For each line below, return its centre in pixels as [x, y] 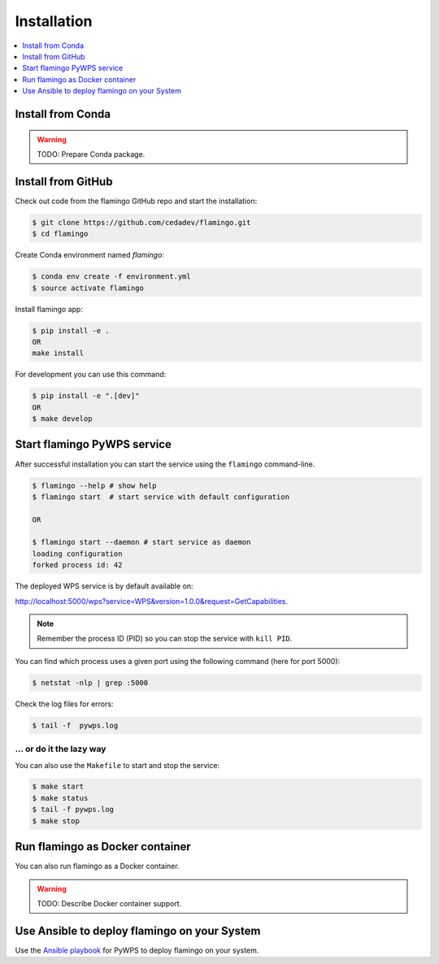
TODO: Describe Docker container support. [109, 903]
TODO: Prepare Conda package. [91, 154]
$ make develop [62, 419]
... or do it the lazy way [61, 749]
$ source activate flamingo [88, 288]
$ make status [60, 798]
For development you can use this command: [91, 375]
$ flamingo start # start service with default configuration [161, 497]
